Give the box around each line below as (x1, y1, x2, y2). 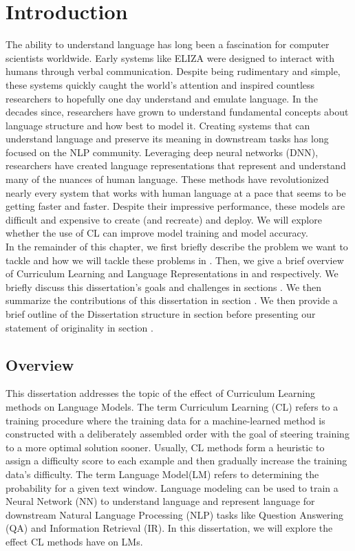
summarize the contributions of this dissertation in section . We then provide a (6, 293, 338, 307)
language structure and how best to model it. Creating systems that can (6, 118, 310, 132)
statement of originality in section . (6, 320, 153, 334)
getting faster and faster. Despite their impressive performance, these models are (6, 199, 345, 213)
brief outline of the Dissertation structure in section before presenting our (6, 307, 316, 321)
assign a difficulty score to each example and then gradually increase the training (6, 453, 347, 468)
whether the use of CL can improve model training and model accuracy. (6, 226, 308, 240)
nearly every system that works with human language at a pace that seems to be (6, 185, 346, 199)
